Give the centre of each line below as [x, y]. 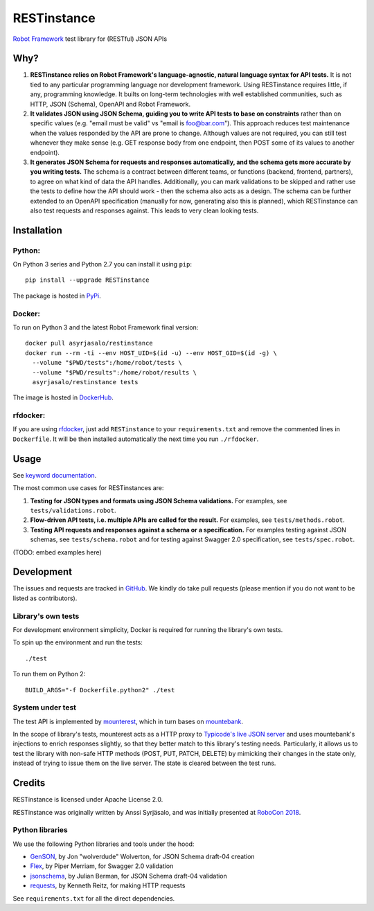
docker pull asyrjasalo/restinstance [89, 343]
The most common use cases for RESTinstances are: [88, 488]
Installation [37, 230]
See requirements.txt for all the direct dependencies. [94, 898]
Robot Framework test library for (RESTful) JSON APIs [90, 39]
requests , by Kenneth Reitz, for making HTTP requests [108, 885]
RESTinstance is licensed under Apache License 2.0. [88, 800]
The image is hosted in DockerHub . [63, 397]
